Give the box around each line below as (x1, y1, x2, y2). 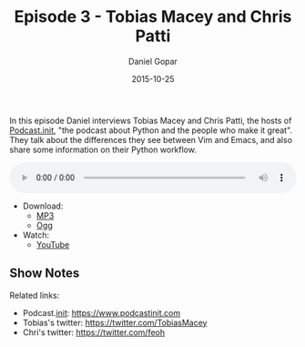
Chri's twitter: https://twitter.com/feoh (22, 326, 166, 338)
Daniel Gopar (128, 56, 178, 66)
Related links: (9, 290, 60, 301)
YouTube (36, 239, 70, 250)
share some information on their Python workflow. (9, 144, 198, 155)
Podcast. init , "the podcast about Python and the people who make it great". (9, 125, 293, 136)
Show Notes (9, 266, 80, 281)
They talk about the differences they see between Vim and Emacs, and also (9, 134, 293, 145)
